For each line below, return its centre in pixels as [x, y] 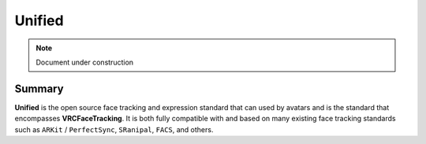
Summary [39, 89]
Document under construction [85, 62]
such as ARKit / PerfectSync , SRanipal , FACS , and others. [114, 129]
